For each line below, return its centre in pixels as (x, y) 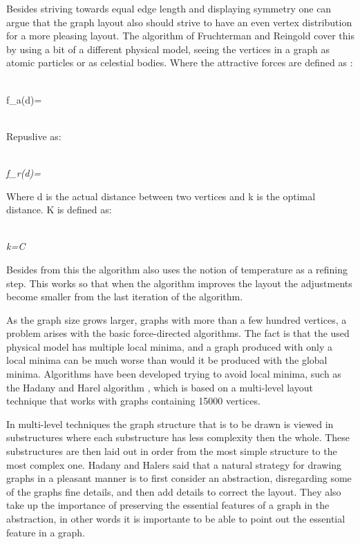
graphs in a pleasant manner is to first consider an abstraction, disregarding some (179, 478)
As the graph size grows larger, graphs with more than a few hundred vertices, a (177, 319)
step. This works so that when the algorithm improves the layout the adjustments (179, 283)
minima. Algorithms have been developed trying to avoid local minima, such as (174, 374)
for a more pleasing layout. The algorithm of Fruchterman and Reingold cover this (181, 36)
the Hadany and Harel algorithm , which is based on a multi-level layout (160, 387)
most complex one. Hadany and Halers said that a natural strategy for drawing (174, 464)
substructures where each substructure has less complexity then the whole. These (178, 437)
